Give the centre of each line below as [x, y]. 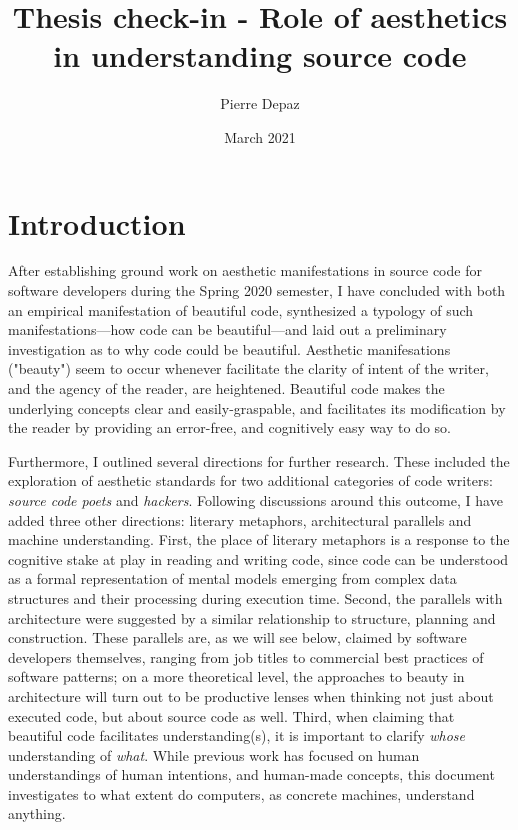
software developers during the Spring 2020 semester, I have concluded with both [257, 290]
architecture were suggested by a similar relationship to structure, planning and [252, 617]
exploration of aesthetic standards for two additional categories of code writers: [250, 480]
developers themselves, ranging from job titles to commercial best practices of [246, 656]
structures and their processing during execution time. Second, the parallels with [255, 597]
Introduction [97, 222]
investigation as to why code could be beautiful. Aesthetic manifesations [229, 348]
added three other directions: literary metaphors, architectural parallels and [240, 519]
